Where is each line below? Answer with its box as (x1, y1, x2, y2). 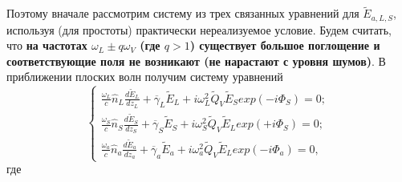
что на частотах (6, 37, 87, 54)
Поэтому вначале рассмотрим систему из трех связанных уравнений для (6, 5, 359, 22)
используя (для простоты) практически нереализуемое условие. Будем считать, (6, 21, 392, 38)
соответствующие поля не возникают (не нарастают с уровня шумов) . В (6, 52, 386, 69)
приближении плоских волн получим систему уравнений (6, 68, 283, 85)
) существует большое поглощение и (189, 37, 380, 54)
